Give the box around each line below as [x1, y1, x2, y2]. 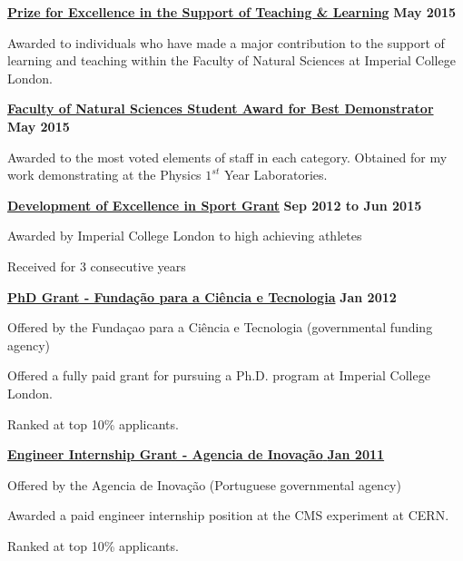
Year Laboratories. [223, 165, 328, 184]
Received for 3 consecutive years [7, 256, 186, 275]
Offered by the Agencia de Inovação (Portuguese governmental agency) [7, 475, 401, 494]
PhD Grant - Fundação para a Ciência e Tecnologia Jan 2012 [7, 287, 397, 306]
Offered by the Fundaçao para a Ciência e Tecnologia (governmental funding [7, 318, 433, 337]
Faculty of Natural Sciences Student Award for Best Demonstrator [7, 99, 434, 118]
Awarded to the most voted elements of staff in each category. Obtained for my [7, 147, 448, 166]
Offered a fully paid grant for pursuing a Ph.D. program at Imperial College [7, 366, 430, 385]
